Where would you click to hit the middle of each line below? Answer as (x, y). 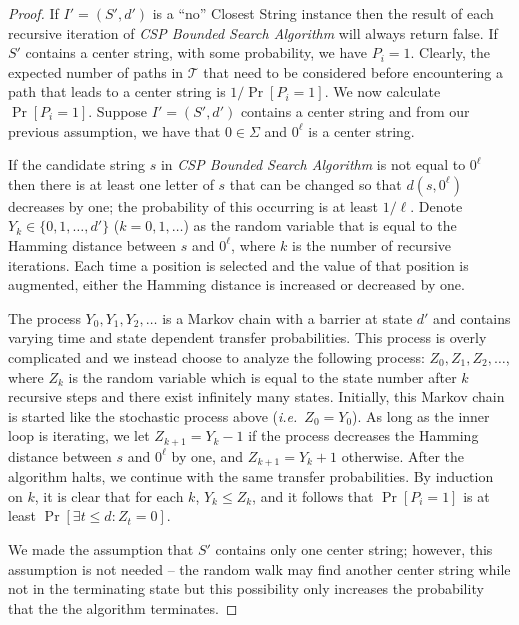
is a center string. (361, 130)
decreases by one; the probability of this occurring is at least (193, 205)
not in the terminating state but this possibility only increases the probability (246, 588)
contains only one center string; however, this (354, 548)
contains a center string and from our (355, 110)
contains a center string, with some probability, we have (196, 52)
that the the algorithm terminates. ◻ (123, 607)
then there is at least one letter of (111, 183)
